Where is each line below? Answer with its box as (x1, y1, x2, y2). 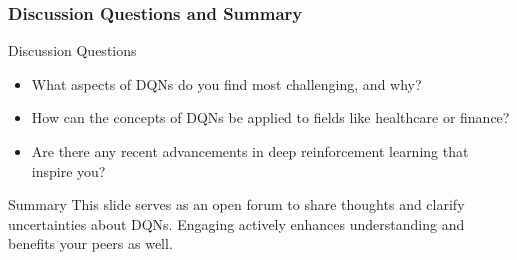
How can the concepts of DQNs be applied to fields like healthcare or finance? (31, 107, 510, 128)
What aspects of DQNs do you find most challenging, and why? (31, 73, 422, 94)
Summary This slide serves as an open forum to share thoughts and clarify (8, 194, 465, 215)
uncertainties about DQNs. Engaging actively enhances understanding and (8, 213, 465, 234)
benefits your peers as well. (8, 233, 173, 254)
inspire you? (31, 160, 106, 181)
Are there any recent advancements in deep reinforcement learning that (31, 141, 469, 161)
